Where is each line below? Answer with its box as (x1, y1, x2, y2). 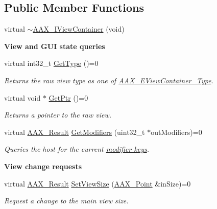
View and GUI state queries (4, 40, 105, 51)
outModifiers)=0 (151, 126, 202, 137)
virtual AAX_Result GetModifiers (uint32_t (4, 126, 145, 137)
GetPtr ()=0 (49, 92, 88, 103)
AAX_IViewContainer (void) (33, 24, 125, 34)
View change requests (4, 160, 82, 171)
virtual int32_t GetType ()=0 (4, 58, 99, 68)
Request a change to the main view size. (4, 195, 129, 206)
